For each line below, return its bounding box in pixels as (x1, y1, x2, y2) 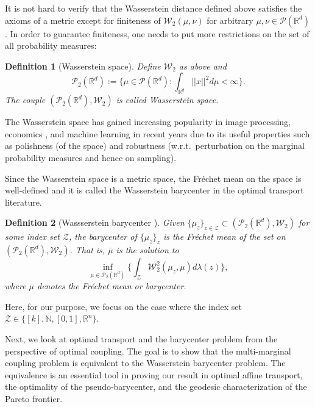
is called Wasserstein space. (116, 93, 219, 106)
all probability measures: (5, 39, 97, 52)
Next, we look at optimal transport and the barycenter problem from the (5, 332, 278, 345)
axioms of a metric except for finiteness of (5, 13, 161, 26)
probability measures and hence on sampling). (5, 151, 177, 164)
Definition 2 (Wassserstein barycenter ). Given (5, 216, 185, 229)
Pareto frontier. (5, 392, 63, 405)
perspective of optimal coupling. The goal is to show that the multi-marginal (5, 344, 291, 357)
